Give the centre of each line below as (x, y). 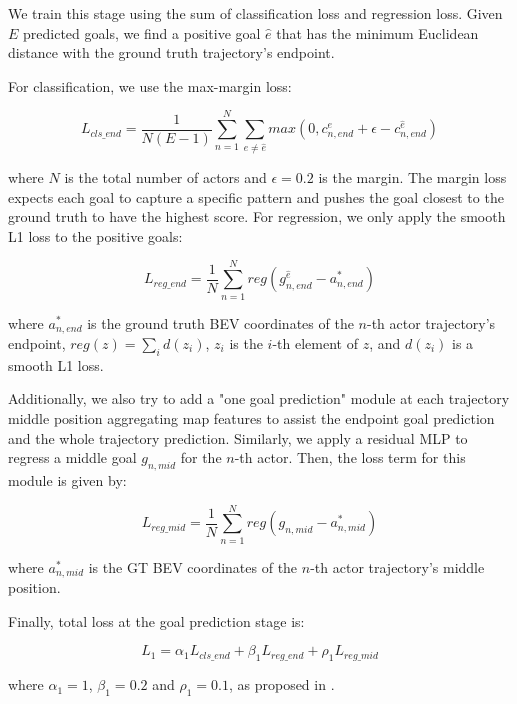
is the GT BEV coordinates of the (193, 566)
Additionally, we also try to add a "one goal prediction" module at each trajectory (259, 398)
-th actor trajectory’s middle (397, 566)
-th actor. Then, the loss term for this (350, 457)
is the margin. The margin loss (412, 177)
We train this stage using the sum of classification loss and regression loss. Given (255, 13)
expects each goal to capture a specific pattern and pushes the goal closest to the (256, 196)
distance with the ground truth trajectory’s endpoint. (171, 52)
